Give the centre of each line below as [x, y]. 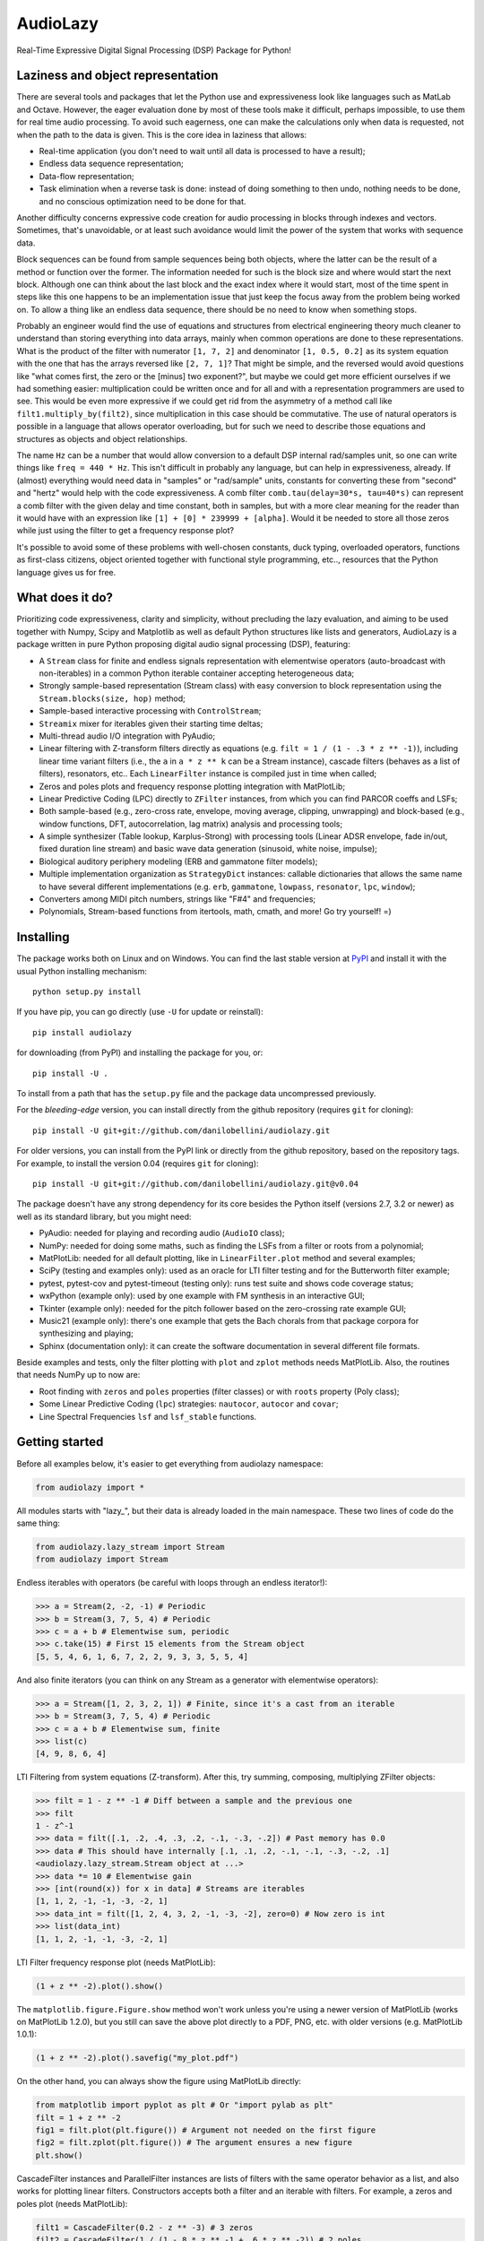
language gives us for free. [66, 572]
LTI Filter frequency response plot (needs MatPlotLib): [116, 1962]
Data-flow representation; [86, 176]
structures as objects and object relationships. [102, 438]
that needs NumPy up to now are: [78, 1375]
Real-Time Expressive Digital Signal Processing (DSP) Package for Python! [154, 50]
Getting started [60, 1442]
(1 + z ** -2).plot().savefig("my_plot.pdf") [137, 2058]
